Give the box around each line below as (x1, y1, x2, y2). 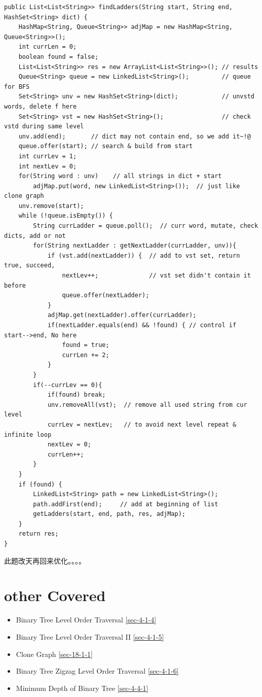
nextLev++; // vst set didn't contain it (62, 272, 251, 280)
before (4, 282, 26, 289)
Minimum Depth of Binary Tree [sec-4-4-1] (16, 682, 148, 693)
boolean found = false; (18, 53, 99, 60)
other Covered (4, 585, 106, 606)
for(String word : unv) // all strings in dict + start (18, 172, 222, 180)
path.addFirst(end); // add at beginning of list (33, 500, 218, 508)
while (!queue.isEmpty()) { (18, 212, 113, 220)
